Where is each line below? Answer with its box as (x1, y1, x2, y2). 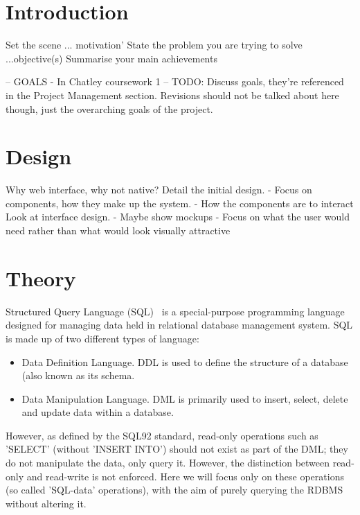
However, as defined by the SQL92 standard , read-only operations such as (6, 428, 318, 442)
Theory (6, 263, 76, 292)
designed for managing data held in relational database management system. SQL (6, 317, 353, 332)
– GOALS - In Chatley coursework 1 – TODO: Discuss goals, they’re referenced (6, 74, 344, 89)
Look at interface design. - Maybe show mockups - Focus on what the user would (6, 209, 350, 224)
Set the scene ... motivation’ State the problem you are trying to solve (6, 37, 303, 52)
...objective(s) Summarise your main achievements (6, 51, 217, 65)
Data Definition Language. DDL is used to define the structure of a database (21, 354, 348, 369)
